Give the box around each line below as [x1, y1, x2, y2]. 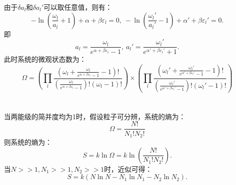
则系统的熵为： [4, 136, 52, 147]
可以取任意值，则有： [44, 2, 113, 12]
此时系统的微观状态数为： [4, 54, 86, 64]
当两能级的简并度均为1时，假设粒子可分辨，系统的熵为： [4, 111, 186, 121]
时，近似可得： [104, 163, 152, 174]
